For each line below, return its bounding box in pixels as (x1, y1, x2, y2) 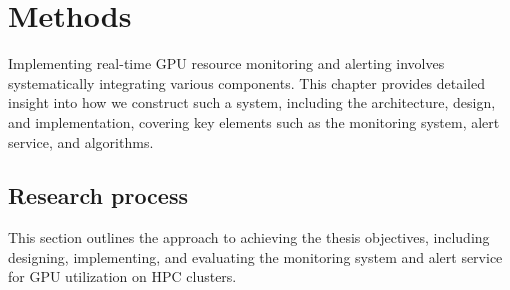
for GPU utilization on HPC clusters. (8, 266, 237, 287)
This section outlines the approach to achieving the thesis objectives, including (8, 227, 490, 248)
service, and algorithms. (8, 131, 154, 152)
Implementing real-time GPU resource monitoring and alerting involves (8, 53, 445, 74)
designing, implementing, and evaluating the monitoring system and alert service (8, 246, 503, 267)
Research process (8, 180, 188, 211)
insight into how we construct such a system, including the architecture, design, (8, 92, 496, 113)
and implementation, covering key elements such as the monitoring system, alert (8, 111, 500, 132)
